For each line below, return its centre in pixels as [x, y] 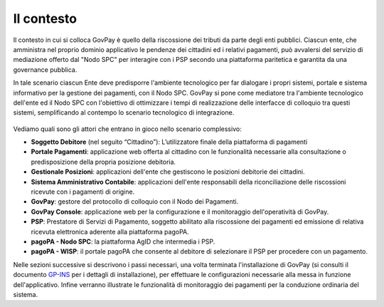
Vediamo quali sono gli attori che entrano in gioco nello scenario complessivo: [127, 129]
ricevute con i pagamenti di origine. [83, 192]
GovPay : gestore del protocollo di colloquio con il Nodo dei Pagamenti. [135, 202]
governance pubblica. [45, 69]
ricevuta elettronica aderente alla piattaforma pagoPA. [110, 231]
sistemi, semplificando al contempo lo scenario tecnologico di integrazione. [124, 113]
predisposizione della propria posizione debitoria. [103, 162]
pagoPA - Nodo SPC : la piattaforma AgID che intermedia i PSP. [123, 241]
